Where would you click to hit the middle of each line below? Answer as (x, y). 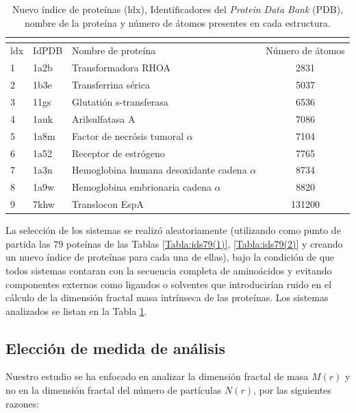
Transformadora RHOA (121, 68)
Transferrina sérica (111, 85)
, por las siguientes (292, 390)
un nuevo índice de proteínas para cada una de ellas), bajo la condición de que (170, 257)
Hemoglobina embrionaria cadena (142, 187)
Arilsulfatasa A (104, 118)
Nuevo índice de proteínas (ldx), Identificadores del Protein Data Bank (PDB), (178, 9)
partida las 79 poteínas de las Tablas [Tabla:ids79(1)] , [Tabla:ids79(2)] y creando (174, 243)
